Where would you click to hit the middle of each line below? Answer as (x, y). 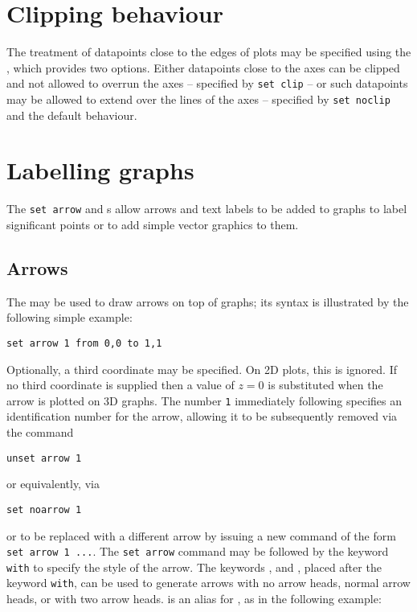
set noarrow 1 (44, 509)
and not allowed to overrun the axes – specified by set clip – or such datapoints (207, 83)
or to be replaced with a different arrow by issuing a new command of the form (201, 535)
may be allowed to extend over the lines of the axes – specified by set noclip (198, 99)
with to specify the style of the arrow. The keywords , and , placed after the (194, 567)
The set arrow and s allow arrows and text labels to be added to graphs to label (207, 209)
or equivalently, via (53, 484)
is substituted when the (325, 385)
